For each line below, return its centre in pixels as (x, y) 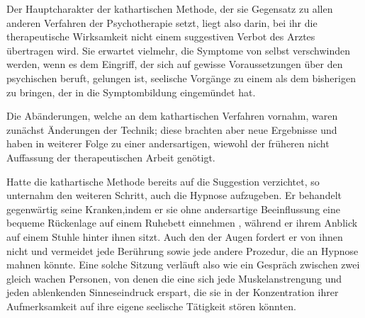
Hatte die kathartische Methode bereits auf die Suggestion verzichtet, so (163, 181)
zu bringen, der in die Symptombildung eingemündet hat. (131, 92)
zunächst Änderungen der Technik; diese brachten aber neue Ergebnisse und (172, 129)
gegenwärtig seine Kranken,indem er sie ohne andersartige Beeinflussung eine (173, 209)
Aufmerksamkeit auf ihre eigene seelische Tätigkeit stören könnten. (151, 306)
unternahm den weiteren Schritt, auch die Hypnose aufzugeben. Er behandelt (174, 195)
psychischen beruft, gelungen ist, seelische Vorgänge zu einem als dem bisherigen (181, 78)
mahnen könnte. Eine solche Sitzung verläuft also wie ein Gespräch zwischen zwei (183, 265)
